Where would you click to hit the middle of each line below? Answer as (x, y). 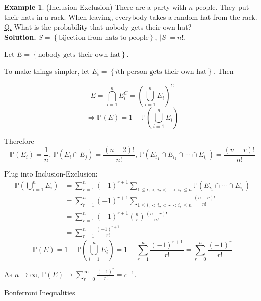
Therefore (19, 141)
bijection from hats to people (104, 37)
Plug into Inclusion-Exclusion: (51, 173)
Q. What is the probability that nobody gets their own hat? (98, 27)
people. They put (222, 7)
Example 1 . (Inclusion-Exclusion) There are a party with (95, 7)
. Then (224, 71)
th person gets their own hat (162, 72)
